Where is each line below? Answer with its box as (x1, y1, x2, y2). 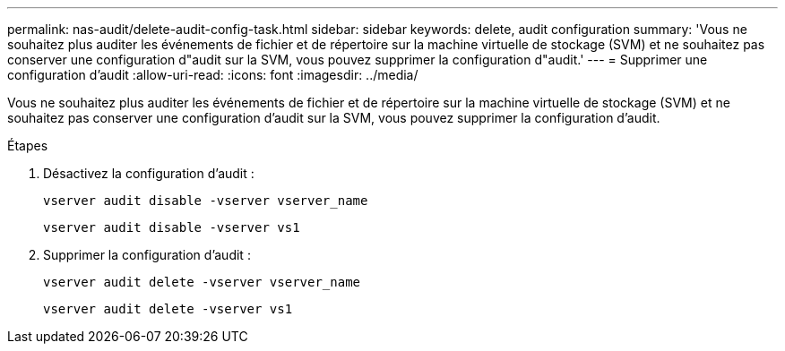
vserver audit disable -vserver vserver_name (43, 193, 368, 208)
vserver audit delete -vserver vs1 (43, 302, 293, 316)
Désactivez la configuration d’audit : (43, 166, 254, 181)
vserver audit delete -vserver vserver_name (43, 275, 361, 289)
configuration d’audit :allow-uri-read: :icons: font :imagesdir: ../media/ (7, 67, 418, 82)
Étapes (7, 138, 48, 153)
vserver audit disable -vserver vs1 (43, 220, 300, 235)
